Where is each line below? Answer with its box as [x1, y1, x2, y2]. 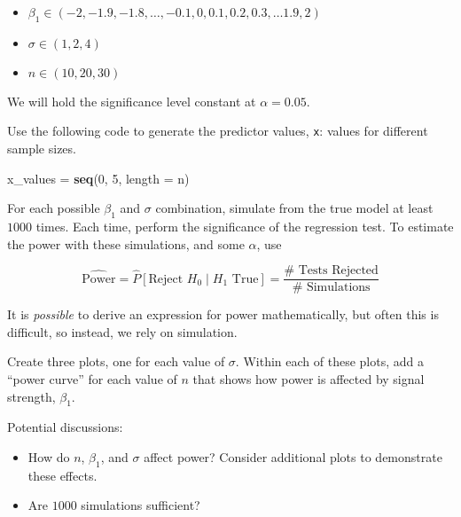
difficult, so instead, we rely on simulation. [7, 322, 238, 341]
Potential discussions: [7, 418, 123, 436]
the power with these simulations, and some [7, 234, 245, 253]
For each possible [7, 199, 100, 217]
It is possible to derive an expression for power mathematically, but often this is [7, 305, 439, 324]
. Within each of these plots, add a [235, 352, 424, 371]
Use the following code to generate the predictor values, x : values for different [7, 121, 428, 140]
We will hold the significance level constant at [7, 91, 256, 110]
